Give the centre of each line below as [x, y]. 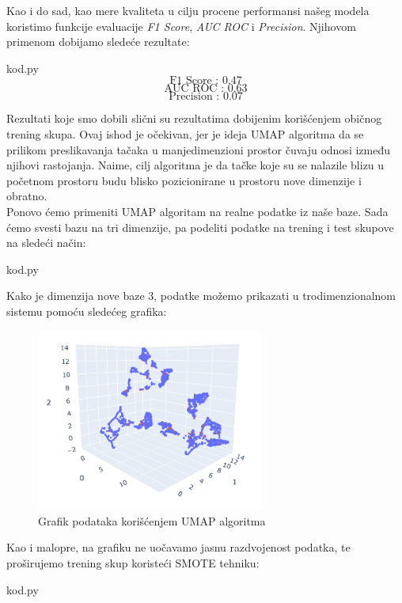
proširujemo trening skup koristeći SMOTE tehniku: [133, 563]
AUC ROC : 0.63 [206, 89]
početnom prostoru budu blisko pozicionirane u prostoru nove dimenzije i [184, 180]
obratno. [27, 196]
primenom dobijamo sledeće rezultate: [98, 42]
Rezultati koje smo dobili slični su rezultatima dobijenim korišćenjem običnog [194, 118]
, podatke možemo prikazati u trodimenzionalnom [275, 296]
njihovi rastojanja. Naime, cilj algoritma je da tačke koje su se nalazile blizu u [195, 165]
